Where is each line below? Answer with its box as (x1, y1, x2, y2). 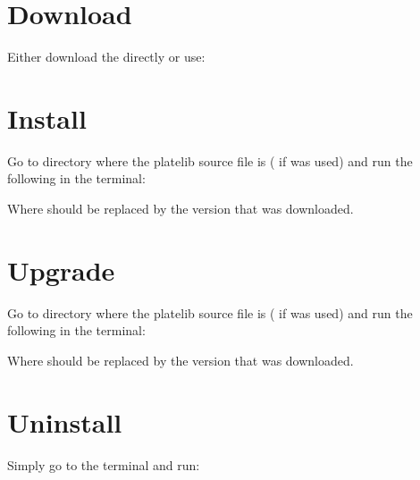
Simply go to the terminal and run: (7, 455, 200, 474)
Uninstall (7, 403, 122, 440)
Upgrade (7, 251, 115, 288)
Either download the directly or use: (7, 47, 206, 66)
